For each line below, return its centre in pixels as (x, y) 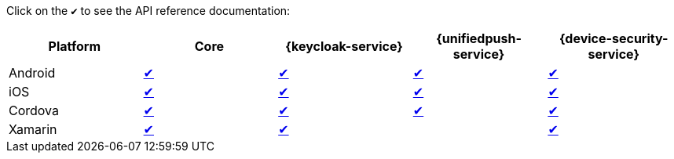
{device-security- (614, 38)
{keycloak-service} (344, 46)
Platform (74, 46)
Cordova (34, 110)
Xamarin (33, 129)
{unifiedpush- (479, 38)
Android (32, 73)
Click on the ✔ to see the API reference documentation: (148, 11)
